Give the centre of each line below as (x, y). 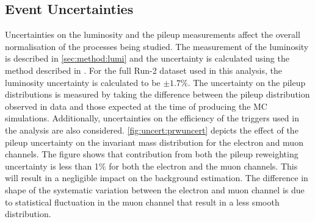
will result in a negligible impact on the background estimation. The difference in (157, 178)
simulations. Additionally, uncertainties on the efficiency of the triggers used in (152, 118)
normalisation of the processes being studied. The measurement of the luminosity (157, 46)
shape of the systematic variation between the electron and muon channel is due (155, 189)
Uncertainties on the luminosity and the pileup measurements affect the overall (153, 34)
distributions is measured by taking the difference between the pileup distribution (157, 94)
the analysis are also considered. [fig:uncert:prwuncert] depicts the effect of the (152, 130)
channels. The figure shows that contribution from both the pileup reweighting (152, 154)
